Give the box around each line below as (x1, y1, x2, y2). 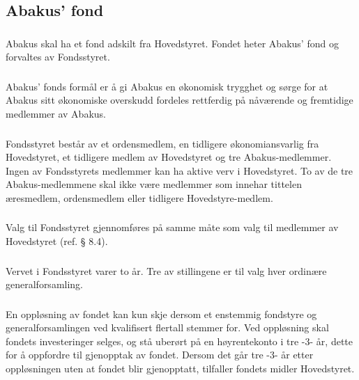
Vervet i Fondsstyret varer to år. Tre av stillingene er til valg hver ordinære (6, 263, 327, 278)
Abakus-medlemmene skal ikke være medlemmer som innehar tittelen (6, 177, 302, 191)
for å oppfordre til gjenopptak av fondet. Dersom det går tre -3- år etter (6, 347, 314, 362)
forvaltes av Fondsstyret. (6, 49, 110, 64)
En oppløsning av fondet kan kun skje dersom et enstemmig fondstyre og (6, 306, 317, 321)
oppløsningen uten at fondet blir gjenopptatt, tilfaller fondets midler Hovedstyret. (6, 361, 355, 375)
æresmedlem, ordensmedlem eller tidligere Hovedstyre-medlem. (6, 190, 273, 205)
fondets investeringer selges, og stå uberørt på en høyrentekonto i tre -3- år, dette (6, 333, 353, 348)
